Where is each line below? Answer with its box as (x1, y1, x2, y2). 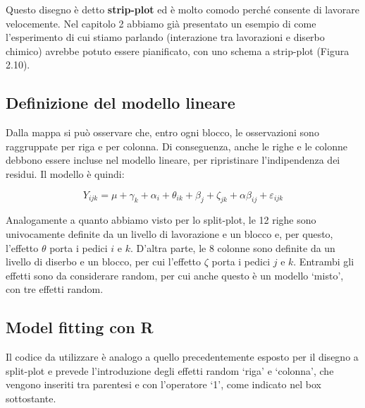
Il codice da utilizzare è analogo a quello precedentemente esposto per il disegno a (6, 349, 359, 364)
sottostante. (6, 390, 56, 405)
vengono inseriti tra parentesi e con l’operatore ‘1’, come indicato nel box (6, 377, 321, 392)
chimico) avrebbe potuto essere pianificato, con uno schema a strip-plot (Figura (6, 43, 349, 58)
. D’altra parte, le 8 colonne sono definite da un (130, 240, 335, 255)
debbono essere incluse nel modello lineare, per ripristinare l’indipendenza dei (6, 152, 340, 167)
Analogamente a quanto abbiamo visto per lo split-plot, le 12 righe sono (6, 212, 316, 227)
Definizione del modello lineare (6, 92, 235, 114)
